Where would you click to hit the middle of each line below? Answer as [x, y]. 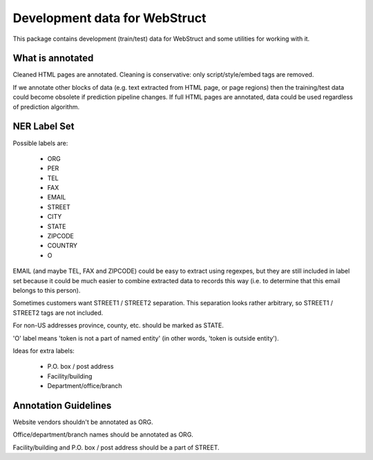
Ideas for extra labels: [44, 351]
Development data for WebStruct [109, 18]
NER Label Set [44, 127]
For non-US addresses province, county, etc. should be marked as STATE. [118, 325]
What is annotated [53, 58]
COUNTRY [63, 246]
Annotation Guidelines [62, 405]
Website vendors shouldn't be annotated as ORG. [83, 422]
